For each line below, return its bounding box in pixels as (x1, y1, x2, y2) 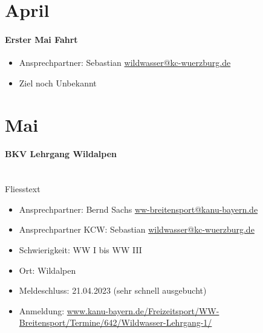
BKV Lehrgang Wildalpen (5, 147, 117, 160)
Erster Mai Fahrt (5, 33, 78, 45)
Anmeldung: (19, 304, 65, 317)
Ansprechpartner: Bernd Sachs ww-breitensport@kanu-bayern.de (19, 202, 258, 215)
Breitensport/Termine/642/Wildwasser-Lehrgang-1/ (19, 316, 212, 329)
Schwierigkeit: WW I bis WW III (19, 243, 142, 256)
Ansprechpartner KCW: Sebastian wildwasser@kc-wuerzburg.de (19, 223, 255, 236)
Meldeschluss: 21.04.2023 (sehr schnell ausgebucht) (19, 284, 207, 297)
